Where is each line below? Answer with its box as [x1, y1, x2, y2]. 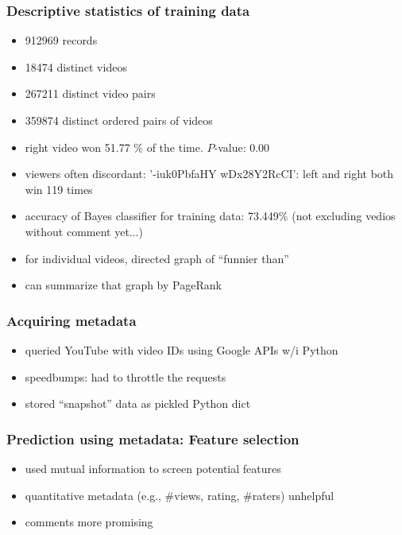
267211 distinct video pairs [25, 85, 156, 102]
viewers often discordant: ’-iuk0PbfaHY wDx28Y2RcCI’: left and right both [25, 165, 394, 182]
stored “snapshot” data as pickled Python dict [25, 395, 251, 412]
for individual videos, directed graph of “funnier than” [25, 250, 289, 266]
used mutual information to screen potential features [25, 459, 281, 476]
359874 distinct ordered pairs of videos [25, 112, 213, 128]
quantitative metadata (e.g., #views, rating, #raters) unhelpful [25, 487, 334, 503]
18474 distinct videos [25, 58, 127, 75]
